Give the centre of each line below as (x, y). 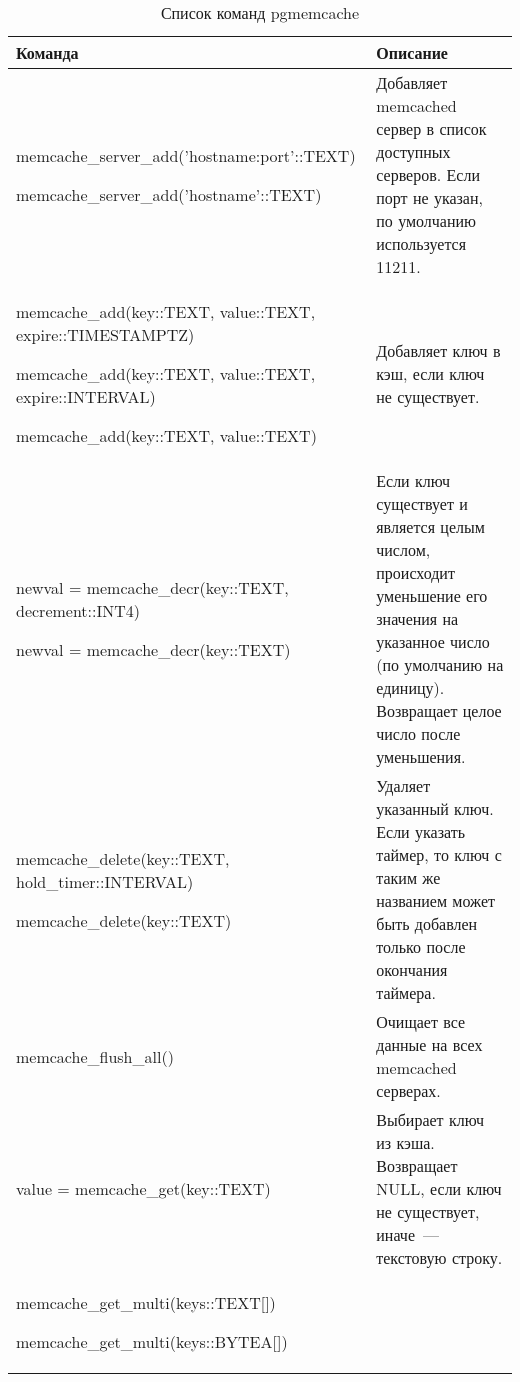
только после (421, 946)
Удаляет (403, 785)
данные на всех (429, 1044)
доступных (413, 151)
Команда (47, 52)
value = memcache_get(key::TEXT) (143, 1188)
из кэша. (405, 1142)
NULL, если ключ (439, 1188)
